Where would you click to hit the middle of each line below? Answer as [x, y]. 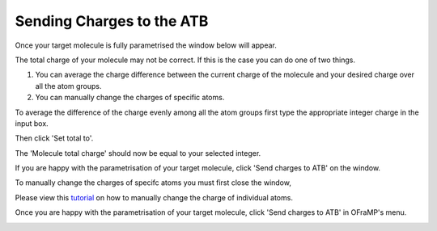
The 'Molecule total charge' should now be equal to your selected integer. [138, 153]
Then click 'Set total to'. [54, 138]
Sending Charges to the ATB [112, 21]
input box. [32, 123]
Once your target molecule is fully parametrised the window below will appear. [146, 45]
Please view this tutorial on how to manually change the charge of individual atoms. [154, 197]
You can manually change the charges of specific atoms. [130, 98]
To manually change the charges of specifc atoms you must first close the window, [153, 183]
